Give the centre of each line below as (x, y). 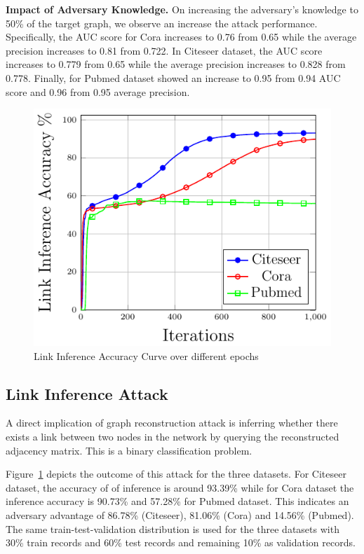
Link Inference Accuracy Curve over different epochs (146, 355)
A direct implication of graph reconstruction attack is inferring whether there (172, 423)
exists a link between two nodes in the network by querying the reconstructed (173, 436)
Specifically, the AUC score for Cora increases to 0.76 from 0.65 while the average (181, 37)
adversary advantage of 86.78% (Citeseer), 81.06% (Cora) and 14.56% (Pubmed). (180, 514)
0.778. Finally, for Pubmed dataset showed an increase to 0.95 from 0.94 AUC (173, 77)
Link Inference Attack (87, 393)
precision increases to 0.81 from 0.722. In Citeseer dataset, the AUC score (164, 50)
